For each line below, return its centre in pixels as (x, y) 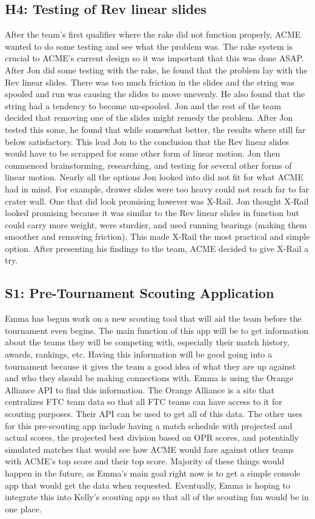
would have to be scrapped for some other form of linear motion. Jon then (143, 153)
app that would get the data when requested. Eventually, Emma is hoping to (148, 485)
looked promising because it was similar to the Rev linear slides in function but (152, 213)
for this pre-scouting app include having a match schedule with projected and (149, 425)
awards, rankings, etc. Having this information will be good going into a (138, 354)
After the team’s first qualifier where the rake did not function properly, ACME (153, 34)
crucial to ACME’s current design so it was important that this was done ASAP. (154, 58)
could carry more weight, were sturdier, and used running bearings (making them (156, 224)
